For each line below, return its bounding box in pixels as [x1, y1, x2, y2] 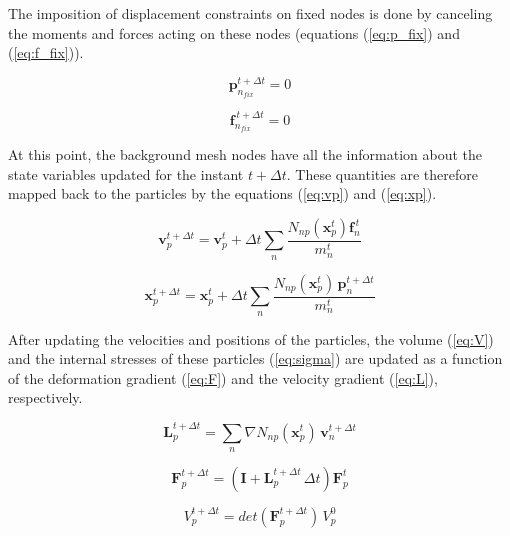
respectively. [8, 387, 83, 408]
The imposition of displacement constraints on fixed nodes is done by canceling [8, 3, 493, 23]
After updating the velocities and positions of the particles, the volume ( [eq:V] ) [8, 328, 494, 349]
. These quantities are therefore [286, 163, 479, 184]
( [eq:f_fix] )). [8, 42, 84, 63]
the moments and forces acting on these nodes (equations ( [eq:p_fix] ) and [8, 22, 460, 43]
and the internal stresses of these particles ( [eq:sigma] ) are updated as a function [8, 348, 503, 369]
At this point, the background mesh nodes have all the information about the [8, 144, 483, 165]
